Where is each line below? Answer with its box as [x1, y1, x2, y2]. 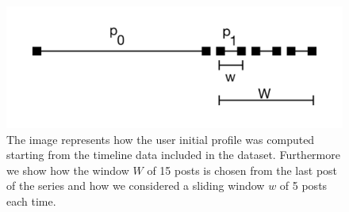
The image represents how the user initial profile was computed [6, 131, 315, 147]
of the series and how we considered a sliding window [6, 177, 265, 194]
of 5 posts [279, 177, 328, 194]
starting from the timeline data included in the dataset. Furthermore [6, 146, 340, 163]
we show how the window [6, 161, 129, 178]
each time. [6, 193, 56, 209]
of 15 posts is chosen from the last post [147, 161, 338, 178]
